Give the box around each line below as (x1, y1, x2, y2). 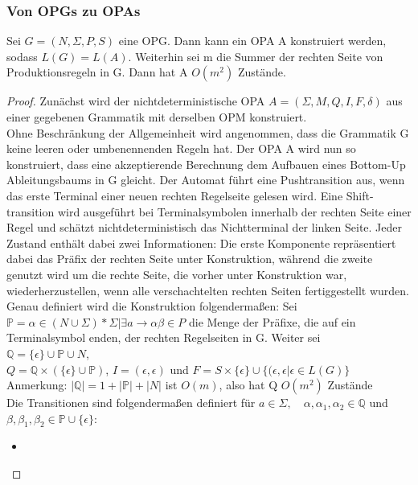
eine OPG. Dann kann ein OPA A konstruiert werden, (118, 32, 387, 49)
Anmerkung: (6, 376, 68, 393)
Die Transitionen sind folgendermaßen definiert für (6, 394, 256, 411)
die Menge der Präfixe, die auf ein (188, 313, 356, 330)
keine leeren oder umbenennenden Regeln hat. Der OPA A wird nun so (6, 140, 356, 157)
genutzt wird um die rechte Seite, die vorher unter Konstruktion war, (6, 265, 347, 282)
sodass (6, 47, 38, 64)
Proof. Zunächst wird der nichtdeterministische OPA (6, 92, 265, 109)
